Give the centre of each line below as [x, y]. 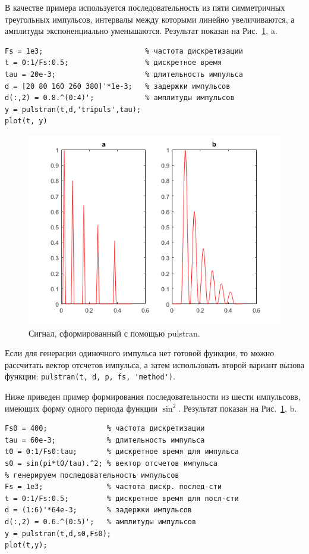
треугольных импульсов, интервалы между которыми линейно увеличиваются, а [150, 19]
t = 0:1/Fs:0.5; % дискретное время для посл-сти [122, 498]
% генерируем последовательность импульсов [92, 475]
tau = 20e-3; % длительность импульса [124, 74]
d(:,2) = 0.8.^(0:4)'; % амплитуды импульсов [120, 98]
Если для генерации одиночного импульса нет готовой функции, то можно [140, 353]
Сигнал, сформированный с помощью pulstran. [114, 333]
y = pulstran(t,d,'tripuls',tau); [73, 109]
